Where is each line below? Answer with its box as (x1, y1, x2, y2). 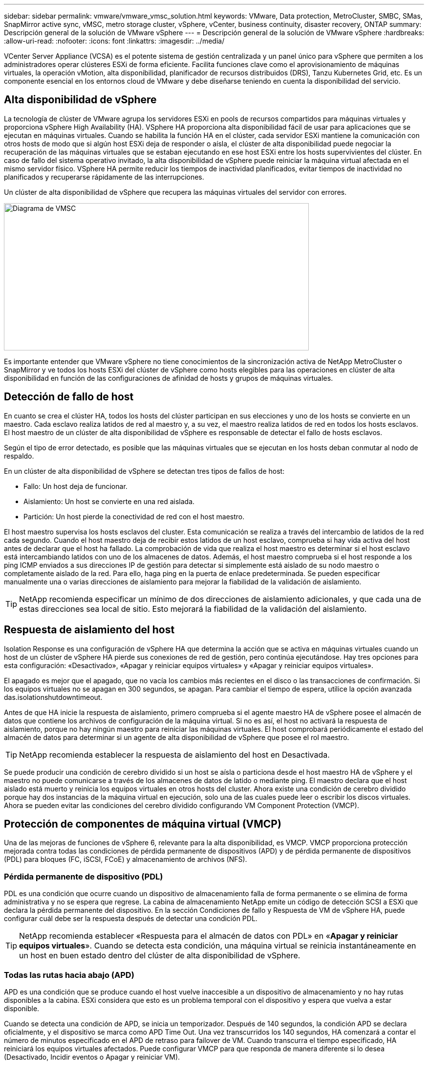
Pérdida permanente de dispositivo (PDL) (4, 871, 163, 881)
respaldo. (4, 451, 34, 460)
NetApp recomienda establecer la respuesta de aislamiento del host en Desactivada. (19, 749, 330, 760)
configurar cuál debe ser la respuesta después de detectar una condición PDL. (4, 914, 257, 923)
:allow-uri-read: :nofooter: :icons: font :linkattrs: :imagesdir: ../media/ (4, 37, 225, 45)
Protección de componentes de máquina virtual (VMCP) (4, 817, 281, 830)
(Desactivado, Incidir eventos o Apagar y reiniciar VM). (4, 1052, 180, 1061)
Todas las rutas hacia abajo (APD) (4, 970, 134, 980)
